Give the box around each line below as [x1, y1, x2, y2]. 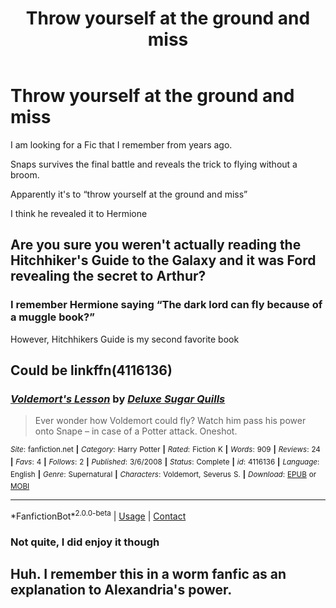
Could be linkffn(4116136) [10, 362, 173, 379]
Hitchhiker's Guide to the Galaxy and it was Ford [10, 252, 317, 269]
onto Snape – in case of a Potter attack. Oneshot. [34, 425, 238, 437]
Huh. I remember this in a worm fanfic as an [10, 566, 287, 583]
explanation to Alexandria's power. [10, 582, 233, 599]
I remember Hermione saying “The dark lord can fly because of [10, 298, 323, 312]
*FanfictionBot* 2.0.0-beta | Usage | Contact [10, 508, 187, 522]
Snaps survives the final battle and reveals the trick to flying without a [10, 158, 298, 170]
